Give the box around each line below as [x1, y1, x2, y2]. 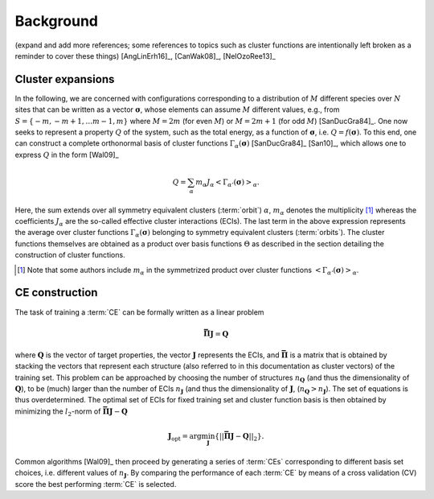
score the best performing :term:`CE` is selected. [14, 479, 177, 489]
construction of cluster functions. [14, 250, 125, 260]
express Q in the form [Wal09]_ [14, 150, 120, 159]
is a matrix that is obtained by [289, 350, 387, 360]
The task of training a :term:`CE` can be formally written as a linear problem [14, 307, 264, 317]
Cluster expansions [14, 72, 115, 86]
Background [14, 12, 98, 30]
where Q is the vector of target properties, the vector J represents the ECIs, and [14, 350, 280, 360]
